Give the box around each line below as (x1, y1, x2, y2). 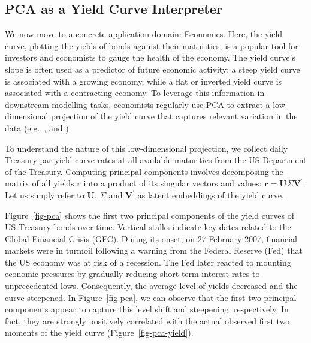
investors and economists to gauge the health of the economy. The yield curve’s (5, 51, 295, 64)
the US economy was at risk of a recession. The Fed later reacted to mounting (5, 255, 291, 268)
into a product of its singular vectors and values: (83, 177, 262, 189)
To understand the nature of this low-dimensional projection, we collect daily (5, 142, 288, 154)
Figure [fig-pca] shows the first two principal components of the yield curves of (5, 209, 294, 221)
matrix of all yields (5, 177, 74, 189)
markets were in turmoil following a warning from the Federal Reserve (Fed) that (5, 244, 303, 257)
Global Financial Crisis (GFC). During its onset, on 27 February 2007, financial (5, 232, 297, 245)
